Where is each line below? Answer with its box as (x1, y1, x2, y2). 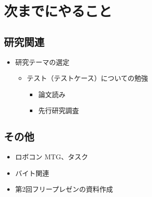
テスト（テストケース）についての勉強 (27, 73, 148, 83)
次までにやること (4, 1, 112, 21)
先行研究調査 (38, 105, 79, 115)
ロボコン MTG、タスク (15, 152, 88, 162)
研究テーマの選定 (15, 56, 69, 67)
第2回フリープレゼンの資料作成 (15, 184, 113, 194)
